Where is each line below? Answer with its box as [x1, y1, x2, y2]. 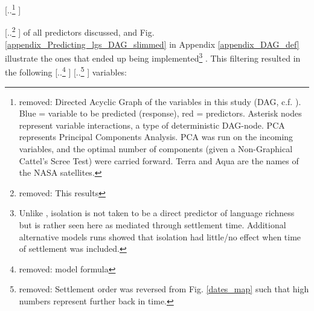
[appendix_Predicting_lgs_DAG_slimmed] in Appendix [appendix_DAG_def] [5, 37, 300, 50]
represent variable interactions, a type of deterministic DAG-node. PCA [19, 118, 285, 131]
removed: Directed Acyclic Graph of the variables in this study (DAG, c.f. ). [19, 95, 301, 107]
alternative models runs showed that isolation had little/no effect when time [19, 230, 301, 243]
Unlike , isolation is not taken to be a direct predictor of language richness [19, 207, 295, 219]
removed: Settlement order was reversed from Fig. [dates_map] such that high [19, 283, 309, 295]
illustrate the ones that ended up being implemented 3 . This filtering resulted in [5, 50, 301, 64]
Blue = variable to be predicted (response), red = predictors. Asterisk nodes [19, 107, 302, 120]
